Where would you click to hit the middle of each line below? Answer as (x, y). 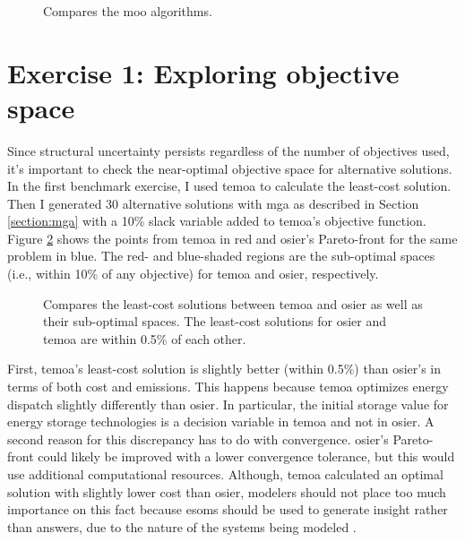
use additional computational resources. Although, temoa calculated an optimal (225, 474)
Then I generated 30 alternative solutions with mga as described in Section (213, 203)
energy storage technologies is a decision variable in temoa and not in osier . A (221, 422)
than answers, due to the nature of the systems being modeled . (182, 526)
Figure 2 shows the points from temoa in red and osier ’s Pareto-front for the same (232, 238)
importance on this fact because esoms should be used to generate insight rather (228, 509)
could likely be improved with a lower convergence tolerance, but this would (246, 456)
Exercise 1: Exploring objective (203, 72)
